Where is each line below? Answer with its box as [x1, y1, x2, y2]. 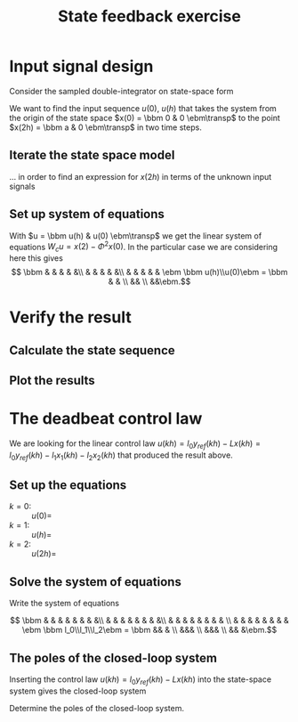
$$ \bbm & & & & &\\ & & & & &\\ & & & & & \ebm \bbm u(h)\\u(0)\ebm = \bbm [11, 267, 288, 278]
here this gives [9, 253, 64, 264]
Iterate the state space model [9, 148, 175, 163]
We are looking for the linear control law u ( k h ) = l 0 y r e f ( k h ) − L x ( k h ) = [9, 438, 261, 450]
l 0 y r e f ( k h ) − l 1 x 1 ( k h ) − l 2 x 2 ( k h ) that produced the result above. [9, 450, 233, 462]
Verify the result [9, 307, 132, 328]
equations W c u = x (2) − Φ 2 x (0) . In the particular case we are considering [9, 239, 278, 255]
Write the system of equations [9, 598, 120, 609]
